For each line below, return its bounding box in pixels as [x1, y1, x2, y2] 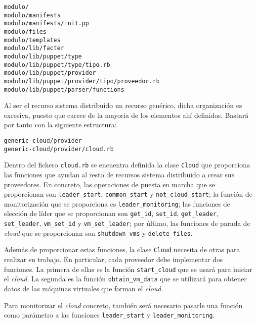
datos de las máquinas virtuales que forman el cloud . [4, 283, 163, 293]
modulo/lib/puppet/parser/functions [4, 86, 125, 93]
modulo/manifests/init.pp [4, 20, 89, 27]
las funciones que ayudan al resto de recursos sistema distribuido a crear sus [4, 169, 235, 179]
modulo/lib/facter [4, 45, 64, 52]
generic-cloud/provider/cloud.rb [4, 145, 114, 153]
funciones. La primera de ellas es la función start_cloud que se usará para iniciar [4, 264, 253, 274]
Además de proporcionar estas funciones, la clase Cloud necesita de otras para [4, 244, 240, 255]
